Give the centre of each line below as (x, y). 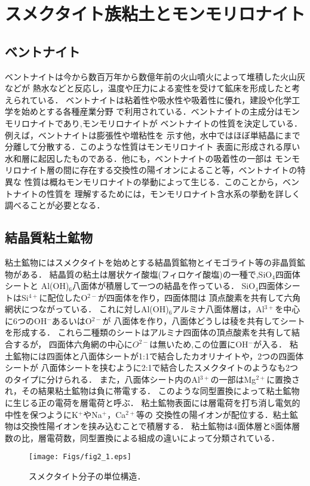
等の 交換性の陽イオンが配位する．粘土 (213, 414)
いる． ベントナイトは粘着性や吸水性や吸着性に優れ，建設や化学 (165, 99)
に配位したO (63, 297)
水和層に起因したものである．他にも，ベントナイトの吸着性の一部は (139, 158)
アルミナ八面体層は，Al (218, 309)
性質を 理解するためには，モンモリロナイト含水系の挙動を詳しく (173, 193)
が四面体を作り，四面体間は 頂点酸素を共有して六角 (199, 297)
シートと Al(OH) (37, 286)
